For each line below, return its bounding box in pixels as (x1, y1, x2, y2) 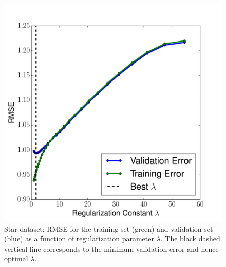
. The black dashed (160, 233, 220, 244)
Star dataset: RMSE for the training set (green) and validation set (4, 223, 213, 234)
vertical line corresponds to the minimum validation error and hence (4, 243, 219, 254)
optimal (4, 253, 28, 264)
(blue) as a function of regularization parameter (4, 233, 154, 244)
